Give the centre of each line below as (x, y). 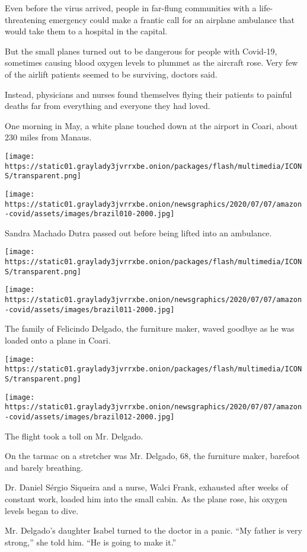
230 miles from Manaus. (48, 137)
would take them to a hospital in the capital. (86, 31)
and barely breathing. (44, 467)
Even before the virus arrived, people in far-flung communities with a (131, 8)
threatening (26, 19)
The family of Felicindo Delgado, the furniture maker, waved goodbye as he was (150, 328)
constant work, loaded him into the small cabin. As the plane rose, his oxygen (146, 498)
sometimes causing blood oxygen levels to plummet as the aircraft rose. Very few (151, 62)
